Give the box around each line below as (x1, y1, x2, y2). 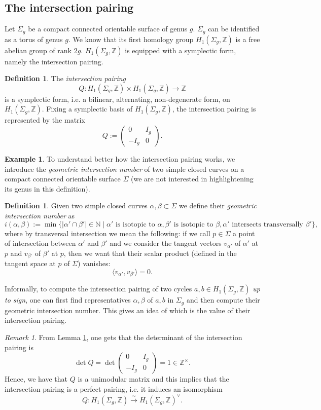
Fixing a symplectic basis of (46, 103, 133, 114)
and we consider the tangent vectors (110, 238, 222, 248)
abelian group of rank (5, 45, 72, 55)
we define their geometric (179, 200, 257, 211)
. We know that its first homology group (68, 33, 194, 44)
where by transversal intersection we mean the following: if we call (5, 228, 210, 238)
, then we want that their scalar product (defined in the (63, 247, 237, 258)
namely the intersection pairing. (5, 56, 103, 66)
